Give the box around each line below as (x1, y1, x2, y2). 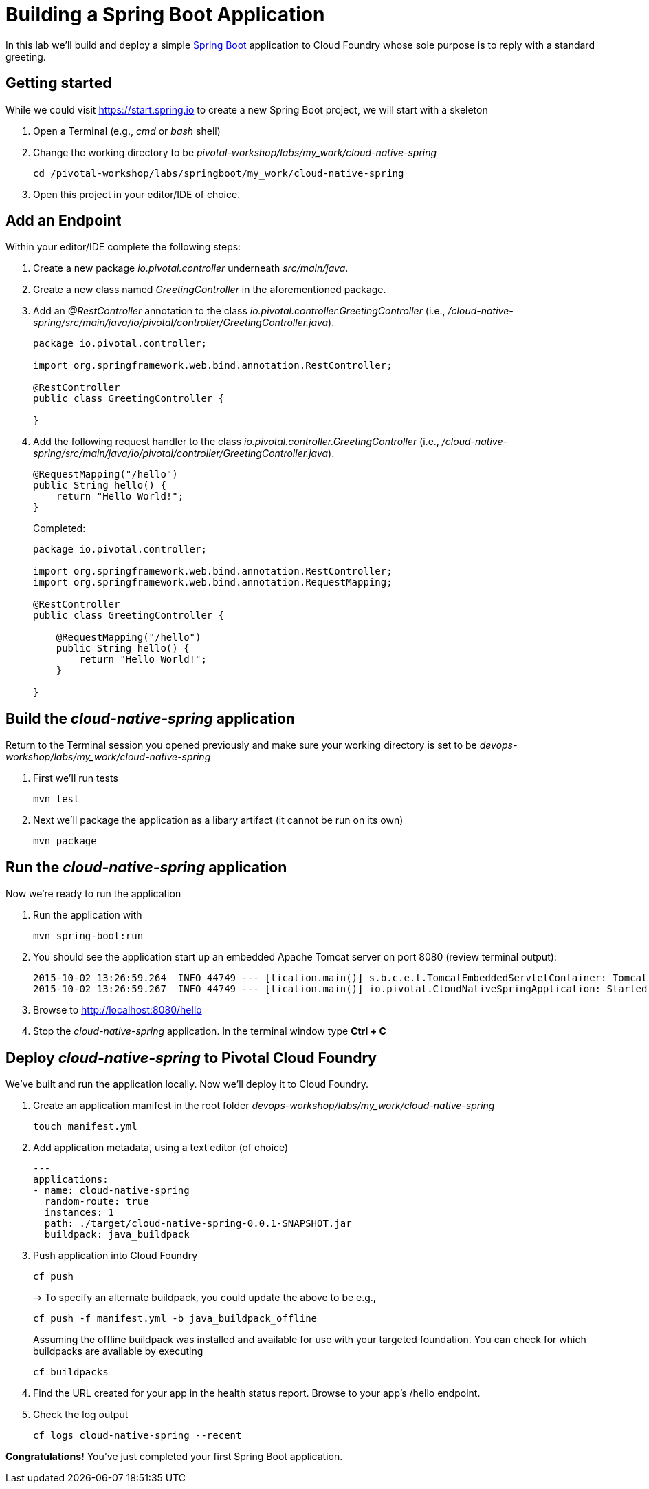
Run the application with (33, 909, 142, 921)
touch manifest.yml (33, 1120, 137, 1132)
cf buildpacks (33, 1366, 109, 1378)
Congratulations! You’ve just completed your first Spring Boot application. (5, 1450, 343, 1462)
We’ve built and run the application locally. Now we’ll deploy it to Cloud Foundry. (5, 1078, 368, 1090)
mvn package (33, 835, 97, 847)
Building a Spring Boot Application (5, 3, 325, 26)
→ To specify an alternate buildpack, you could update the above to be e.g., (33, 1291, 376, 1303)
